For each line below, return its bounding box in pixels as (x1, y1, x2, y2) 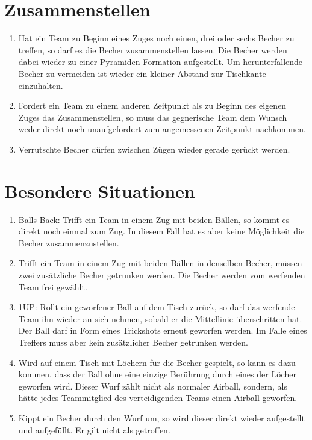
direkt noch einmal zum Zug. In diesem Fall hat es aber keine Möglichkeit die (18, 225, 305, 237)
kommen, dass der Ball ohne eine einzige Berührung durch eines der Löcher (18, 368, 296, 380)
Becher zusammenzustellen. (18, 236, 119, 249)
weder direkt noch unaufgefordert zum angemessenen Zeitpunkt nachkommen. (18, 123, 306, 135)
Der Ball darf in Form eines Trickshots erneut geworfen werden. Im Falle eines (18, 324, 307, 337)
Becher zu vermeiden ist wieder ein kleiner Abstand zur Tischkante (18, 67, 266, 79)
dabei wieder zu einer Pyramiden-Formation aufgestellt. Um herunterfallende (18, 55, 303, 68)
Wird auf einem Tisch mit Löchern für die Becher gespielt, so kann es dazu (18, 356, 296, 368)
